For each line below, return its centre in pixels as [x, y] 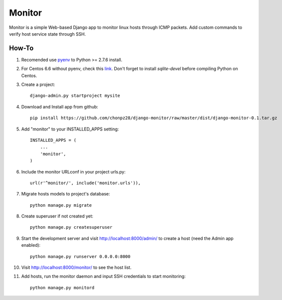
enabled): [31, 245]
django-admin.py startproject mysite [75, 96]
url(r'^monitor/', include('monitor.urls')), [86, 183]
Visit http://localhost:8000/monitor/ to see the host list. [76, 268]
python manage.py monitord [62, 288]
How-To [21, 48]
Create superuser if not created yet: [57, 216]
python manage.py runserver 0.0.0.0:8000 [80, 256]
